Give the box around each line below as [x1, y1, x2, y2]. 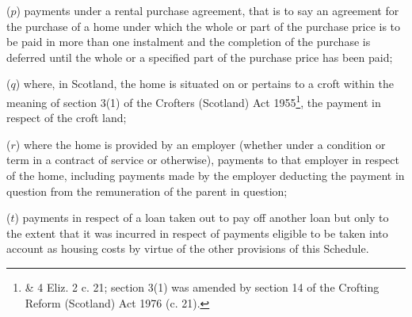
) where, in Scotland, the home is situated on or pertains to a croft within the [15, 75, 394, 92]
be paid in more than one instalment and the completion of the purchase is [6, 33, 371, 50]
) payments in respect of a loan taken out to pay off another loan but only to [14, 209, 389, 226]
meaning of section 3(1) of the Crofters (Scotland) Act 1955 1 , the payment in [6, 91, 381, 110]
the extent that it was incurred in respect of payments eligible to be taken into [6, 224, 388, 241]
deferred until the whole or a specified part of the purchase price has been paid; [6, 48, 393, 65]
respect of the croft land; [6, 109, 127, 126]
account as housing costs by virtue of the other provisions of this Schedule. [6, 240, 369, 257]
